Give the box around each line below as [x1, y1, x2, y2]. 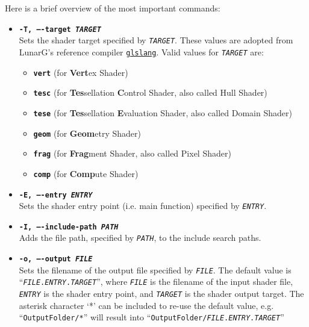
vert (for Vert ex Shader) [33, 66, 128, 78]
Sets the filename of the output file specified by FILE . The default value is [19, 263, 292, 276]
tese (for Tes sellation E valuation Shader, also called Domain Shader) [33, 106, 292, 119]
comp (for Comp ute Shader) [33, 167, 139, 179]
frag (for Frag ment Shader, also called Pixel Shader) [33, 147, 231, 160]
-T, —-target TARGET [19, 25, 101, 34]
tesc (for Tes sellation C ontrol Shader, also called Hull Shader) [33, 86, 267, 99]
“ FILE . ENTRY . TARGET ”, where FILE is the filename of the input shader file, [19, 275, 293, 288]
